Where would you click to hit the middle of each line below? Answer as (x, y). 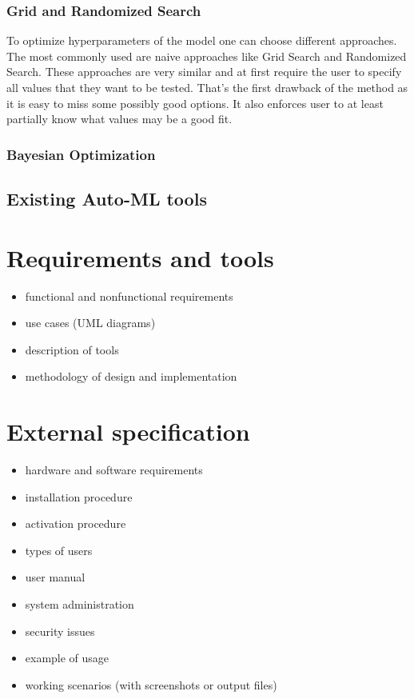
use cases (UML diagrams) (90, 323)
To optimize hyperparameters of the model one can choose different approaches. (202, 40)
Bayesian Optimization (81, 154)
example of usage (67, 658)
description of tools (72, 349)
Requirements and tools (140, 257)
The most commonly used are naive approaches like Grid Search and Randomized (207, 56)
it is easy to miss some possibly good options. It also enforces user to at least (195, 103)
